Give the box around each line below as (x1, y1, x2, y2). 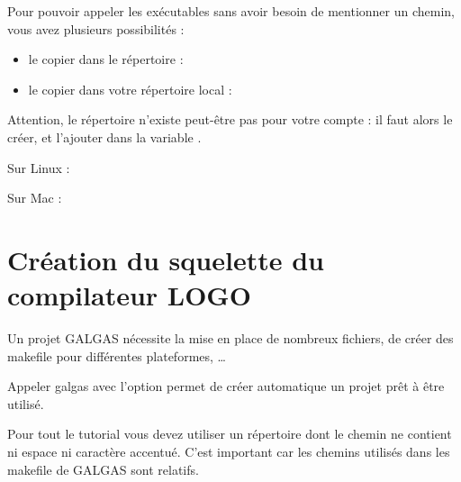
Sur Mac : (7, 188, 62, 207)
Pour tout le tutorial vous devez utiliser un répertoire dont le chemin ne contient (7, 424, 452, 443)
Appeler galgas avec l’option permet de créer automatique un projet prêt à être (7, 377, 445, 396)
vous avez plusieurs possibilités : (7, 19, 185, 38)
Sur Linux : (7, 158, 70, 177)
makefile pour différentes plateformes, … (7, 346, 226, 365)
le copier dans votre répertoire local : (28, 79, 232, 98)
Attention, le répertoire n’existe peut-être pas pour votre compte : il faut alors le (7, 110, 453, 129)
